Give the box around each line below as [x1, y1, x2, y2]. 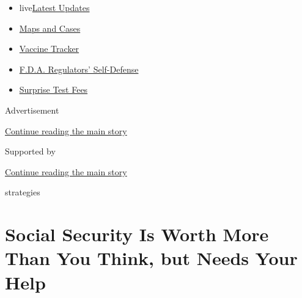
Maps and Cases [19, 21, 81, 34]
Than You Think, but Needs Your [5, 245, 298, 271]
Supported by [5, 145, 56, 158]
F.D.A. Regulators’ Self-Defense [19, 62, 139, 75]
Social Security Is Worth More [5, 222, 269, 247]
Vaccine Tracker [19, 42, 79, 55]
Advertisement [5, 103, 59, 116]
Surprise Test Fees [19, 83, 88, 96]
